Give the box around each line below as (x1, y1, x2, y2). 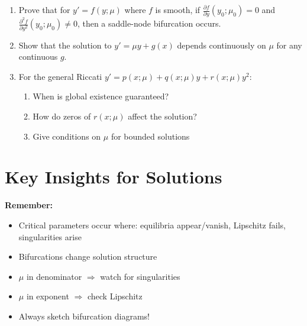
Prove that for (18, 4, 70, 15)
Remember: (5, 199, 53, 211)
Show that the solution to (18, 38, 112, 51)
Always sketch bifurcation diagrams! (18, 309, 150, 322)
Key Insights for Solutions (5, 164, 222, 189)
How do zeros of (33, 110, 91, 122)
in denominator (26, 270, 82, 282)
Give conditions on (33, 130, 101, 142)
